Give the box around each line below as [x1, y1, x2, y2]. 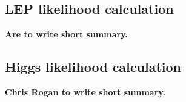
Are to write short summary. [5, 28, 128, 40]
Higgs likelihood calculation [5, 57, 181, 76]
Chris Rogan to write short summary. [5, 86, 165, 98]
